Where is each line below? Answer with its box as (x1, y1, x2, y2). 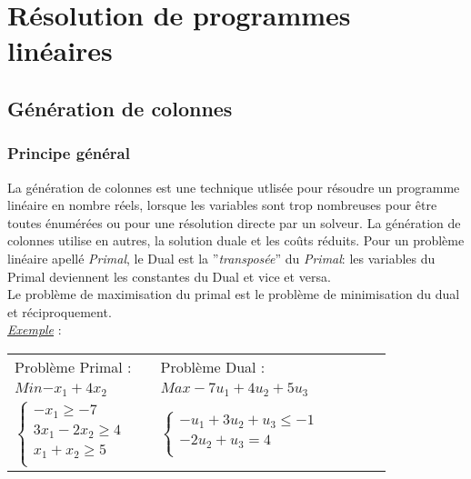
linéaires (7, 32, 113, 69)
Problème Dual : (160, 355, 266, 377)
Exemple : (7, 320, 62, 339)
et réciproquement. (7, 302, 112, 321)
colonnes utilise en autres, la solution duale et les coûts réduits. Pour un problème (7, 231, 465, 250)
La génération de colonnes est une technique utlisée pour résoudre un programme (7, 177, 460, 196)
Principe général (7, 142, 130, 165)
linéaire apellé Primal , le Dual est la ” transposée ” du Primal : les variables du (7, 248, 436, 267)
